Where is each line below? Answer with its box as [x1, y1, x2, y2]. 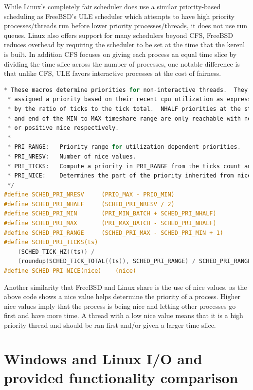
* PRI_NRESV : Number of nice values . [7, 153, 137, 160]
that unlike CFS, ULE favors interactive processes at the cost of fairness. [4, 68, 221, 78]
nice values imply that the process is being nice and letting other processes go [4, 301, 236, 311]
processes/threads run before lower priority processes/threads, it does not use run [4, 20, 248, 31]
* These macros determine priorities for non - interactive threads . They [4, 86, 248, 93]
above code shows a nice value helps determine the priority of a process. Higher [4, 291, 240, 301]
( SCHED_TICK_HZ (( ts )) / [18, 248, 95, 255]
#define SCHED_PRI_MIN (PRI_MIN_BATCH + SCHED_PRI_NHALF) [4, 210, 217, 217]
